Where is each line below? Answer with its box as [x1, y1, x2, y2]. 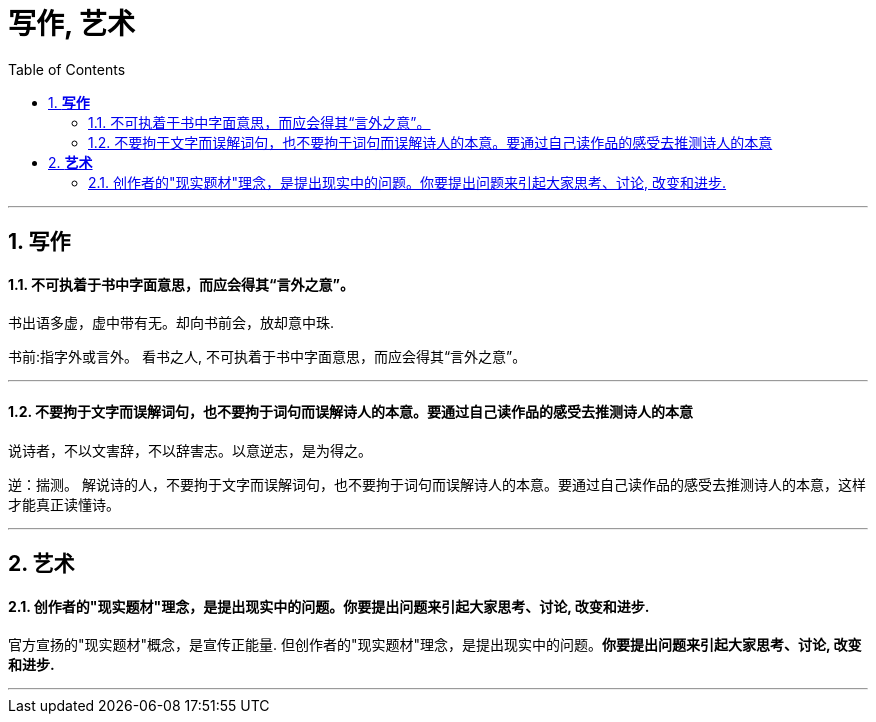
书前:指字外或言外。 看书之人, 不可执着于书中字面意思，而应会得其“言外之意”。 [8, 348, 527, 366]
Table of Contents [8, 60, 126, 78]
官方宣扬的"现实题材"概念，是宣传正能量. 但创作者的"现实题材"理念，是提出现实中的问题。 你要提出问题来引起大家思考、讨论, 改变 [8, 636, 862, 654]
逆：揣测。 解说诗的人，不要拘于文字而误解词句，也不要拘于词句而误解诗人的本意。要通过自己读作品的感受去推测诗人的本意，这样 [8, 475, 866, 493]
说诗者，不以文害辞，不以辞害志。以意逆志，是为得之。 [8, 441, 372, 459]
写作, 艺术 [8, 7, 136, 41]
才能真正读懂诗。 [8, 495, 120, 513]
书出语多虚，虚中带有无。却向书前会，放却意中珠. [8, 314, 335, 332]
